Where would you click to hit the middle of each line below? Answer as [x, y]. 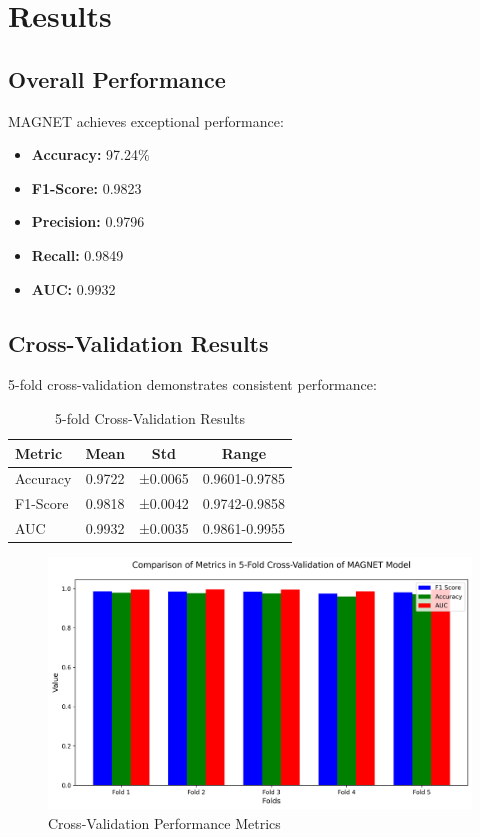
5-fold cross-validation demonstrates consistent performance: [192, 384]
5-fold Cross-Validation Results [150, 417]
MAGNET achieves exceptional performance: [146, 120]
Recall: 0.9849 [77, 254]
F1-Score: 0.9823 [86, 187]
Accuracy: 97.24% [90, 154]
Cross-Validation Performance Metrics [164, 822]
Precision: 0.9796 [88, 221]
